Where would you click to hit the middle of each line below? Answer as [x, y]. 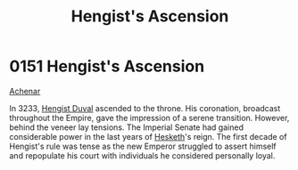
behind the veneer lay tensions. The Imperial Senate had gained [126, 127]
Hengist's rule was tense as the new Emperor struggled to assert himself [143, 146]
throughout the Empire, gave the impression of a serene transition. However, [149, 117]
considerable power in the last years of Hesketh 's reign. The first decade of [148, 136]
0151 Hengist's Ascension [107, 66]
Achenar [25, 91]
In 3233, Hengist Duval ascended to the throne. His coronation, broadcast [145, 108]
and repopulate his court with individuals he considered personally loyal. [142, 155]
